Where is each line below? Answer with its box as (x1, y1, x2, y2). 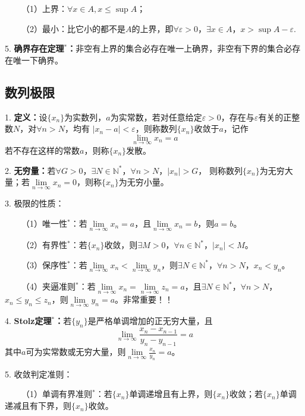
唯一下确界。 (12, 53, 63, 66)
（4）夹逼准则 (21, 280, 76, 293)
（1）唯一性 (21, 217, 67, 229)
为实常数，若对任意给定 (110, 110, 202, 123)
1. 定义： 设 (5, 110, 48, 123)
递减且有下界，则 (5, 399, 71, 412)
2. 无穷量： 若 (5, 164, 56, 176)
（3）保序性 (21, 258, 67, 271)
